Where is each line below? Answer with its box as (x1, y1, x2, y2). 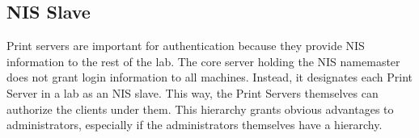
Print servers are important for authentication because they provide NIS (6, 37, 365, 54)
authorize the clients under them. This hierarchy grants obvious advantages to (6, 100, 394, 117)
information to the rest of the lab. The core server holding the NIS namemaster (6, 52, 400, 69)
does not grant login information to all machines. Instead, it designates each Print (6, 69, 413, 86)
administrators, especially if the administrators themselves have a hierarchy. (6, 116, 383, 133)
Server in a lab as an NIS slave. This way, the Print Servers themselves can (6, 84, 379, 101)
